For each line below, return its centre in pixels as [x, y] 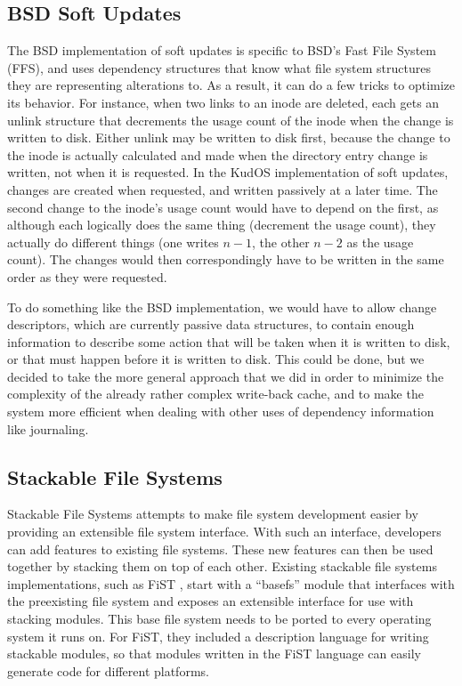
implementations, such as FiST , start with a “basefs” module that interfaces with [231, 583]
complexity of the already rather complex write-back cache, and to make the [215, 394]
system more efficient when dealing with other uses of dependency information [221, 412]
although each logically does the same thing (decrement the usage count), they [222, 225]
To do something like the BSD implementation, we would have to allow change [222, 307]
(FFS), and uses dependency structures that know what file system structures [219, 67]
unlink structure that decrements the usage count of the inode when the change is [231, 120]
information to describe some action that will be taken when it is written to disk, [229, 341]
